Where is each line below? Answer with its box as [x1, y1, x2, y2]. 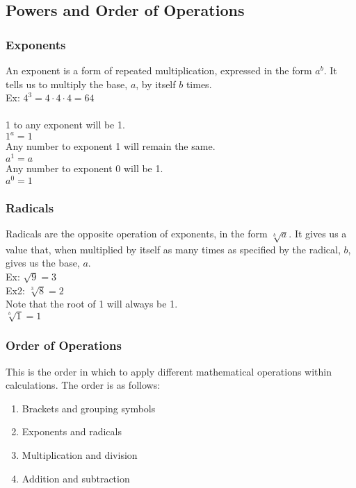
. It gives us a [289, 226, 347, 241]
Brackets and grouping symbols [22, 401, 156, 415]
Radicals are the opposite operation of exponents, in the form [6, 226, 268, 241]
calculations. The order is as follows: [6, 378, 161, 392]
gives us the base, [6, 255, 80, 270]
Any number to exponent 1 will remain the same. [6, 139, 216, 153]
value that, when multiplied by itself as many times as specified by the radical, [6, 242, 341, 256]
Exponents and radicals [22, 424, 122, 439]
